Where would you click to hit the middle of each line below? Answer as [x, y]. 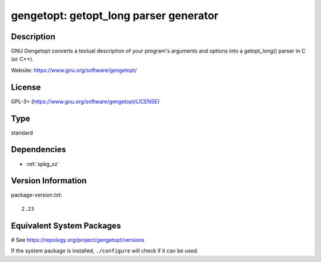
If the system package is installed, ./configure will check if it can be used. [105, 251]
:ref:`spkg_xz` [43, 164]
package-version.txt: [37, 195]
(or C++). [22, 59]
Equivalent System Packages [66, 225]
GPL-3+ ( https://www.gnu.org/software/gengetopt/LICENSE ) [85, 101]
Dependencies [39, 150]
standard [22, 132]
